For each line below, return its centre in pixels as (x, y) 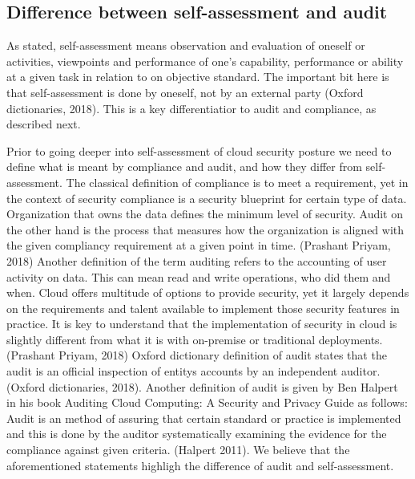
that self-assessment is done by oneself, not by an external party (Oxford (185, 92)
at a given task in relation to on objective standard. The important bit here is (198, 77)
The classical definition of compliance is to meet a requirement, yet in (237, 182)
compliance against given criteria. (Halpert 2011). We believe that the (178, 450)
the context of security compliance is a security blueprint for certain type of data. (207, 198)
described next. (44, 124)
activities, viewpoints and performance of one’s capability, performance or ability (205, 61)
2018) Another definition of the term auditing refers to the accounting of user (197, 260)
